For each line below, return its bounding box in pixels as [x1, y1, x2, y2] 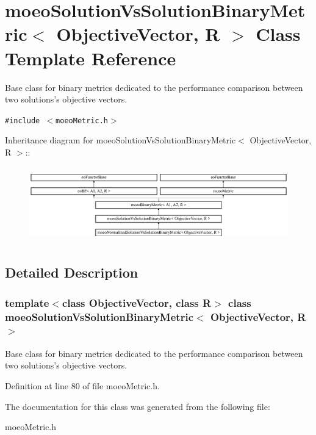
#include [5, 116, 40, 125]
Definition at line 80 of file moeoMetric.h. [5, 379, 160, 392]
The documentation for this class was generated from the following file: [5, 400, 270, 412]
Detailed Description [5, 263, 138, 282]
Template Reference [5, 45, 176, 70]
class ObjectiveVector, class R [62, 295, 212, 310]
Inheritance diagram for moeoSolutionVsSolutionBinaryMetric [5, 134, 236, 146]
